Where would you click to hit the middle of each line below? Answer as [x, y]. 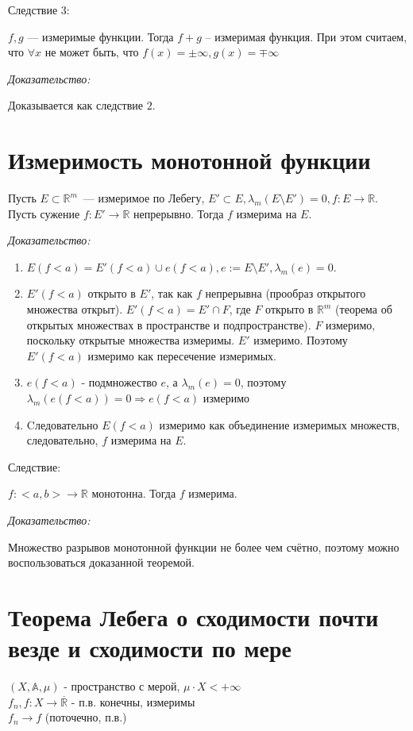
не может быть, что [92, 52]
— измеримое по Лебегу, [144, 198]
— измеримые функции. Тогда [100, 36]
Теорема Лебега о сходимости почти [193, 616]
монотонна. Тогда [134, 493]
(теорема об [364, 309]
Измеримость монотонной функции [189, 160]
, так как [172, 293]
